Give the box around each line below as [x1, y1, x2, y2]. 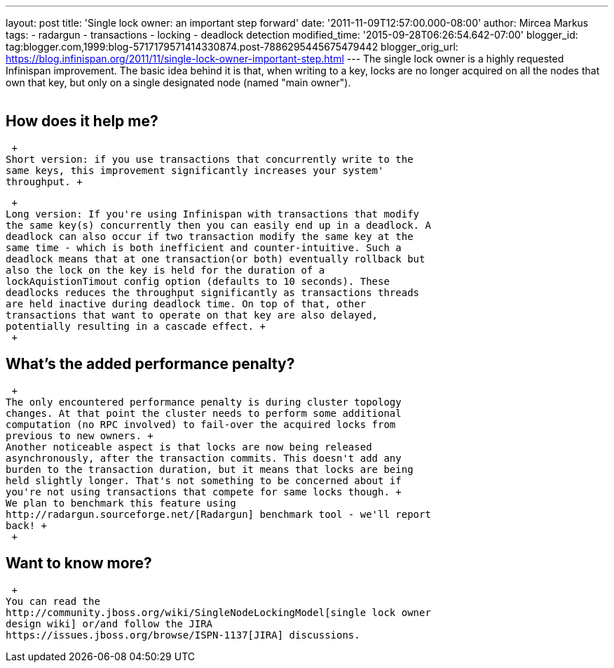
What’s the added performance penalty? [6, 355, 295, 373]
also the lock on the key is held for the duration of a [6, 264, 325, 276]
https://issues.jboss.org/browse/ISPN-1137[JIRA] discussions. [6, 629, 360, 641]
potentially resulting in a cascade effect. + [6, 320, 266, 332]
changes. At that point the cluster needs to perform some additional [6, 407, 402, 419]
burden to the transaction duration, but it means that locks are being [6, 463, 414, 475]
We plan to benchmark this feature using [6, 497, 236, 509]
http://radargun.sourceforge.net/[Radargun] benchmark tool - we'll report [6, 508, 431, 520]
